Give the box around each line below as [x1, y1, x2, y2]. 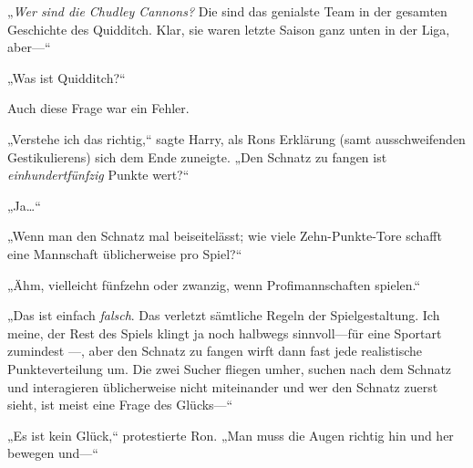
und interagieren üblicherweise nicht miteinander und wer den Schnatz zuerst [7, 377, 438, 396]
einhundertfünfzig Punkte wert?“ [7, 165, 190, 184]
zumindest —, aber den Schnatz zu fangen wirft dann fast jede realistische [7, 341, 423, 360]
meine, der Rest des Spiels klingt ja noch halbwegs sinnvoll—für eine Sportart [7, 323, 442, 342]
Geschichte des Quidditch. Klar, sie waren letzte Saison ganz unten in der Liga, [7, 19, 450, 38]
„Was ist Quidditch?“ [7, 68, 126, 87]
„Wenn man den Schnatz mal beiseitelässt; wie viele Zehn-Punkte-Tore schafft [7, 226, 442, 245]
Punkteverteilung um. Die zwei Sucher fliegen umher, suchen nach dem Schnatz [7, 359, 452, 378]
